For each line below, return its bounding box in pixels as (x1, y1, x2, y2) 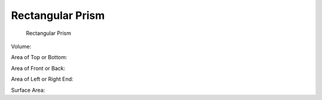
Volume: (11, 43, 32, 50)
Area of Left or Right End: (11, 76, 74, 83)
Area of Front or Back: (11, 64, 66, 72)
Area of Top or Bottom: (11, 54, 68, 61)
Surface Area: (11, 86, 45, 93)
